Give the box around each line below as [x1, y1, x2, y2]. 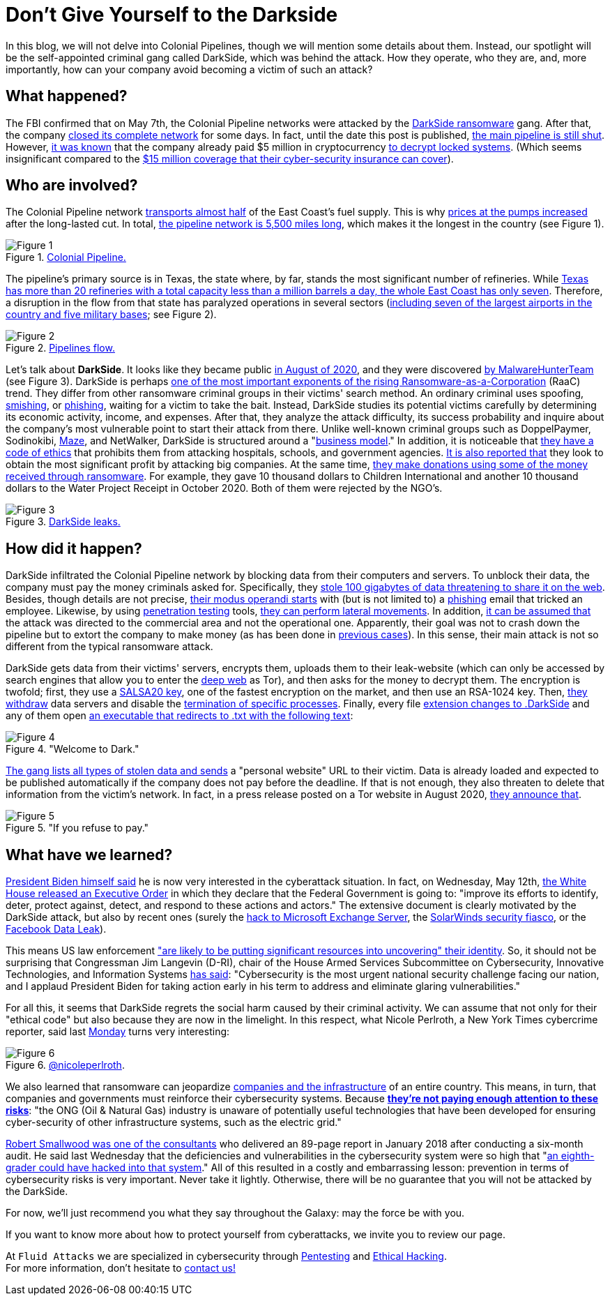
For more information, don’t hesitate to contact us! [6, 1262, 236, 1274]
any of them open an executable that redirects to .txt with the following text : [6, 709, 353, 722]
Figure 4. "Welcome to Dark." [6, 743, 139, 755]
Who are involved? [6, 176, 138, 195]
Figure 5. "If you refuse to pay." [6, 822, 149, 834]
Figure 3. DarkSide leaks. [6, 516, 121, 528]
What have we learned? [6, 845, 173, 864]
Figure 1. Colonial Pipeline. [6, 251, 126, 264]
